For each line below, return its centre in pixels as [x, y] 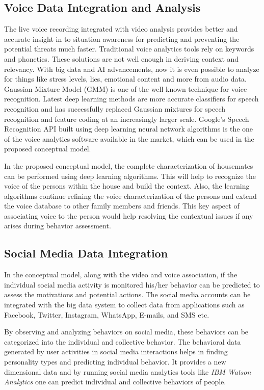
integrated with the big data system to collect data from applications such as [124, 305]
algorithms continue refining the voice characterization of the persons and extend [130, 196]
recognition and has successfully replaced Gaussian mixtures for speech [115, 108]
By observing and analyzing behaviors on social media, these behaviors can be [126, 332]
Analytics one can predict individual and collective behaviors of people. [115, 382]
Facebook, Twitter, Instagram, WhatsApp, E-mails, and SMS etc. [107, 314]
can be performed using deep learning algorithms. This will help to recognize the [130, 176]
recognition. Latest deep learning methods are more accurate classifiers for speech [131, 99]
